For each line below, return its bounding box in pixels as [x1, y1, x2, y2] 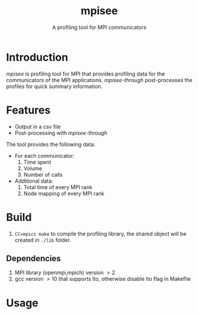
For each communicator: [14, 152, 75, 159]
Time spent [23, 158, 51, 165]
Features [6, 103, 51, 116]
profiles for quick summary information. [6, 83, 103, 90]
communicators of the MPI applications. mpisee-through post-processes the [6, 76, 193, 83]
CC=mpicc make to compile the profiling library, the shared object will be [14, 230, 187, 237]
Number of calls [23, 171, 63, 178]
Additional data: [14, 177, 53, 184]
